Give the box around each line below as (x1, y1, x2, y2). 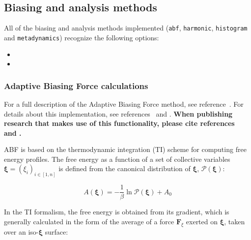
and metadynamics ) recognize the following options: (4, 32, 159, 42)
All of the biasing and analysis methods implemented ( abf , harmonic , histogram (4, 23, 248, 33)
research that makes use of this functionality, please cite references (4, 118, 235, 128)
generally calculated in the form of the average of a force (4, 216, 174, 226)
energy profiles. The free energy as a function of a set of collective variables (4, 153, 230, 164)
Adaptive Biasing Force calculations (4, 79, 148, 91)
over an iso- (4, 226, 39, 237)
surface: (45, 226, 68, 237)
